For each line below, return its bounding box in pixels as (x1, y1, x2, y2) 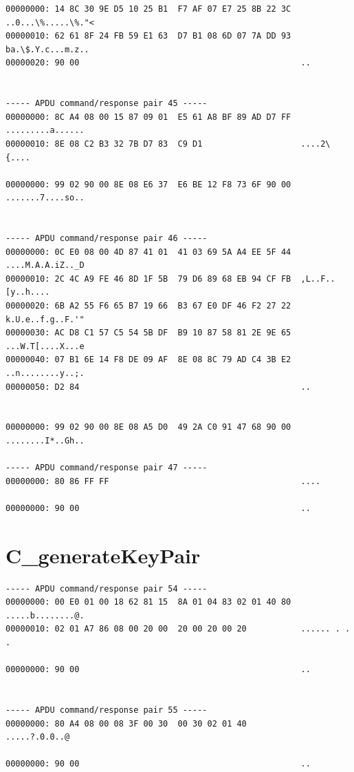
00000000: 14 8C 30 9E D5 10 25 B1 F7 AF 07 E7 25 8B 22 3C (5, 4, 291, 14)
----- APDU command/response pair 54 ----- (5, 583, 208, 594)
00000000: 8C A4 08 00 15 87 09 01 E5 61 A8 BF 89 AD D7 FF (5, 112, 291, 122)
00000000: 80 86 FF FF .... (5, 476, 321, 486)
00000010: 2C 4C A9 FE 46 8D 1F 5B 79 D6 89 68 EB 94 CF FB (5, 273, 291, 284)
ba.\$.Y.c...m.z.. (5, 44, 89, 54)
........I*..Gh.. (5, 436, 85, 446)
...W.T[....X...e (5, 341, 85, 351)
